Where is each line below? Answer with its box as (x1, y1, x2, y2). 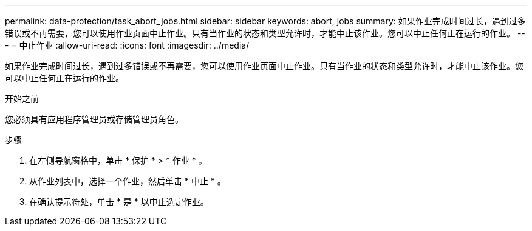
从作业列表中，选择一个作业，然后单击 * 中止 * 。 (29, 176, 226, 186)
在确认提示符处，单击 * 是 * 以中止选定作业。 (29, 196, 209, 207)
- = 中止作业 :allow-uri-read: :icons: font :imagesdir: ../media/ (5, 40, 250, 50)
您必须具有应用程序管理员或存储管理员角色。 (5, 114, 183, 124)
